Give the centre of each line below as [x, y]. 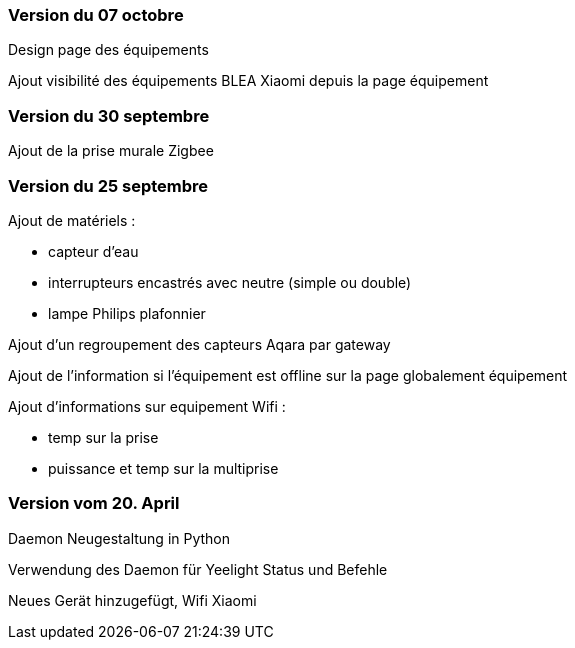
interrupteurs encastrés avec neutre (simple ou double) [230, 282]
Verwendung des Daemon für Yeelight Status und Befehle [198, 569]
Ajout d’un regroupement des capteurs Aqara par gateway [199, 344]
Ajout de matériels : [72, 220]
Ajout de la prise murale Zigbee [111, 151]
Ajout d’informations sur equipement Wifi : [147, 406]
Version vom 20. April [94, 503]
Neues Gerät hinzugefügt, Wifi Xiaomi [132, 600]
